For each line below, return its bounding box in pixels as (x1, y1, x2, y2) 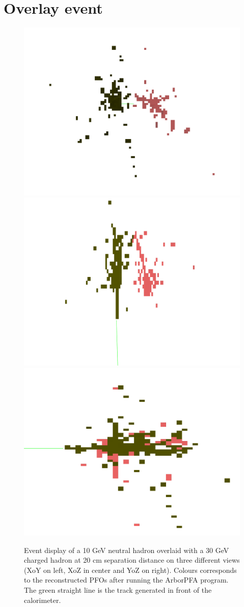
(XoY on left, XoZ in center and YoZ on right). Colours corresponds (24, 564, 237, 575)
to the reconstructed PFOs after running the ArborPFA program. (24, 574, 229, 585)
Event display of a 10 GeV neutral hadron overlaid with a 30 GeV (24, 544, 229, 555)
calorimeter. (24, 594, 61, 605)
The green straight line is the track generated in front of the (24, 585, 212, 595)
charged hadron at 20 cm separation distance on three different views (24, 555, 240, 565)
